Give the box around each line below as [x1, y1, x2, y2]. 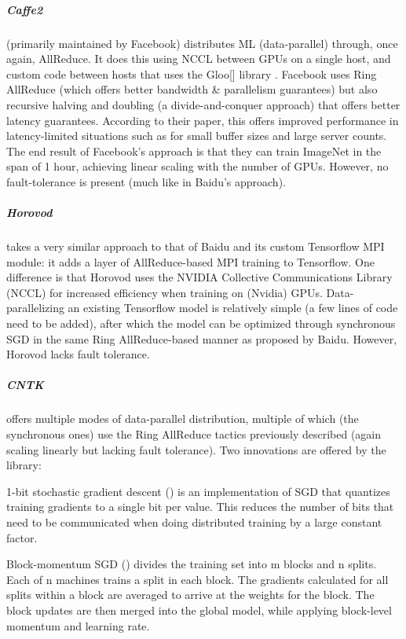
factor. [6, 529, 38, 545]
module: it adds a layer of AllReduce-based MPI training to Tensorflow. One [6, 253, 375, 270]
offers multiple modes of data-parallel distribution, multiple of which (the [6, 410, 359, 427]
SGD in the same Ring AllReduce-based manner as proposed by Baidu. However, [6, 330, 397, 347]
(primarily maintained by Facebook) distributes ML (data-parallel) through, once [6, 35, 398, 51]
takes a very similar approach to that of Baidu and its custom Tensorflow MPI [6, 238, 385, 255]
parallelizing [6, 299, 64, 316]
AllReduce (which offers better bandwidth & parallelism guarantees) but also [6, 81, 378, 97]
